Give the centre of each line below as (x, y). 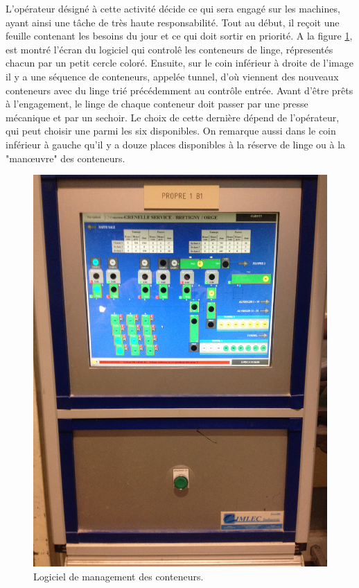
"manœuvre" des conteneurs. (65, 158)
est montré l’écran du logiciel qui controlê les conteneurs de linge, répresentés (169, 49)
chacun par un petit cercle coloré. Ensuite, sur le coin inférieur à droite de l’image (179, 63)
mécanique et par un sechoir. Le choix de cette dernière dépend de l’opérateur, (173, 117)
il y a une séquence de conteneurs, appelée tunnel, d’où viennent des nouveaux (172, 76)
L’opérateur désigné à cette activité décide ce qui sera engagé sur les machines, (173, 8)
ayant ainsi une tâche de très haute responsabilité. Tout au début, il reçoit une (173, 22)
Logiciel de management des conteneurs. (119, 577)
